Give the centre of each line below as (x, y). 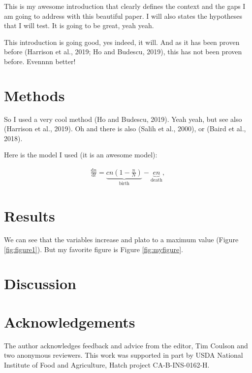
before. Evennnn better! (40, 61)
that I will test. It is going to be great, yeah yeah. (79, 25)
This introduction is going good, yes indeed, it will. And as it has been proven (122, 42)
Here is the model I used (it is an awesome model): (81, 155)
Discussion (40, 283)
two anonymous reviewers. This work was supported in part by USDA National (124, 355)
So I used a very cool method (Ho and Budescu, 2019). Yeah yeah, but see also (123, 119)
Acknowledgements (70, 321)
